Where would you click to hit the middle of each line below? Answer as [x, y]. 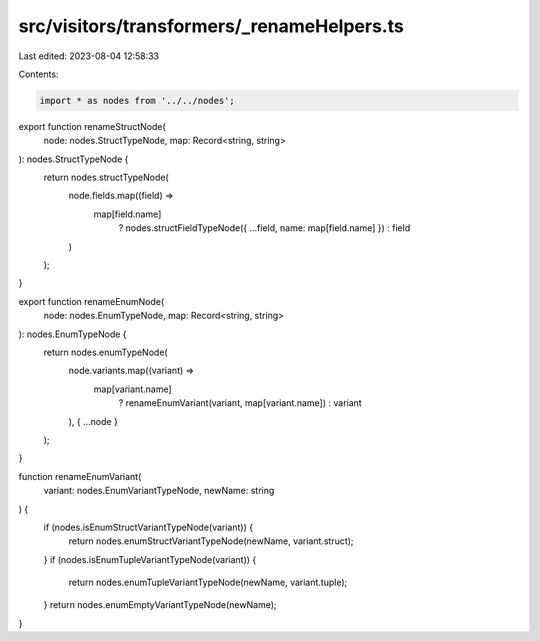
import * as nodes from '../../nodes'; [137, 100]
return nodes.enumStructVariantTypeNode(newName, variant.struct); [211, 541]
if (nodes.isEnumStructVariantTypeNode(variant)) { [148, 527]
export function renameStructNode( [92, 126]
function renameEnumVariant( [80, 476]
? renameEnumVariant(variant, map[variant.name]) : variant [240, 403]
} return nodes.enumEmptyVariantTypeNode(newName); [160, 605]
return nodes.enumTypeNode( [106, 352]
